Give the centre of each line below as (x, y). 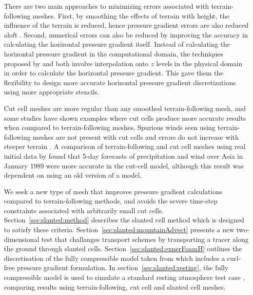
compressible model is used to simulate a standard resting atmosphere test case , (124, 277)
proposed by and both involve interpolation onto (76, 63)
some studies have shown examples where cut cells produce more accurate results (125, 118)
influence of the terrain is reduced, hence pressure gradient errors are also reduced (126, 25)
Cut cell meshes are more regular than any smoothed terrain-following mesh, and (125, 108)
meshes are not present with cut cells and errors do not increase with (136, 137)
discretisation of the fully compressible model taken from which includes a (115, 258)
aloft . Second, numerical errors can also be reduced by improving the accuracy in (126, 34)
